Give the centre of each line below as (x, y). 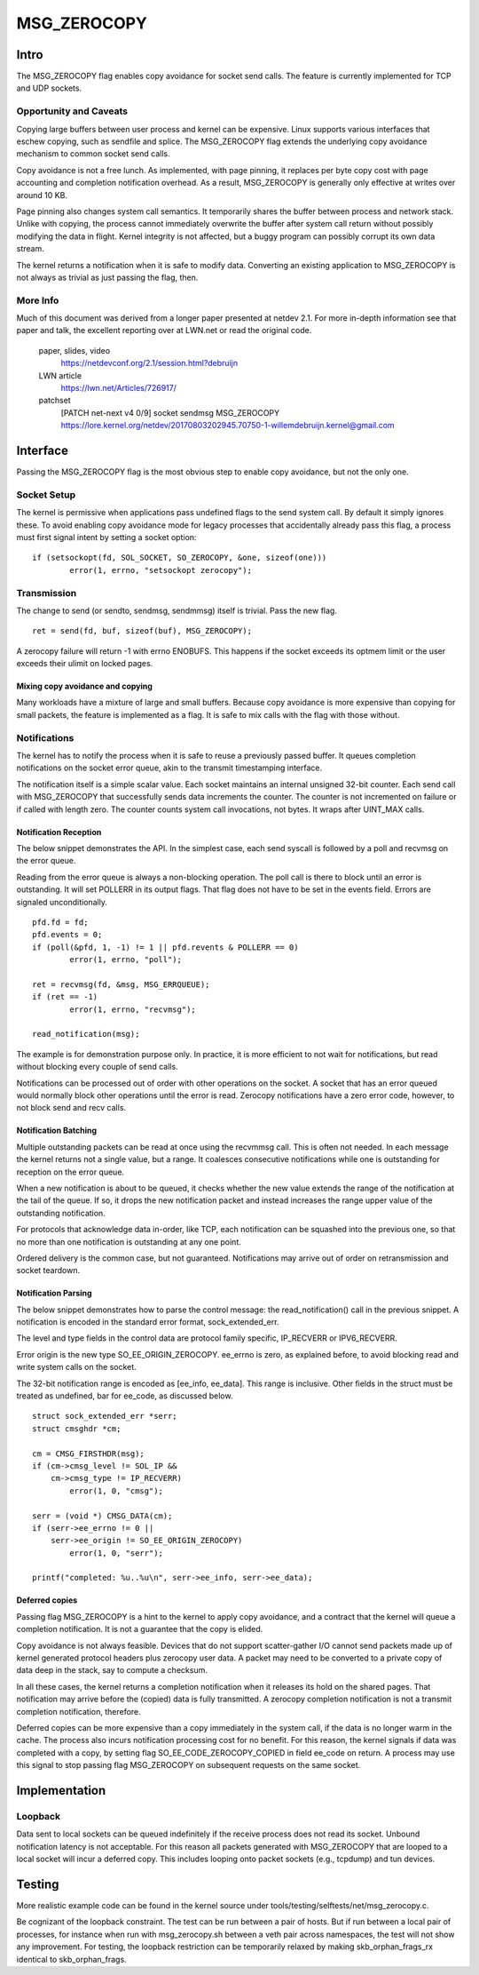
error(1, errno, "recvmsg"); (133, 1009)
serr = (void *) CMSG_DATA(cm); (102, 1516)
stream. (30, 249)
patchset (55, 401)
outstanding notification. (61, 1213)
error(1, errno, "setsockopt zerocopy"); (161, 570)
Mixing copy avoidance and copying (84, 686)
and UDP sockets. (49, 88)
